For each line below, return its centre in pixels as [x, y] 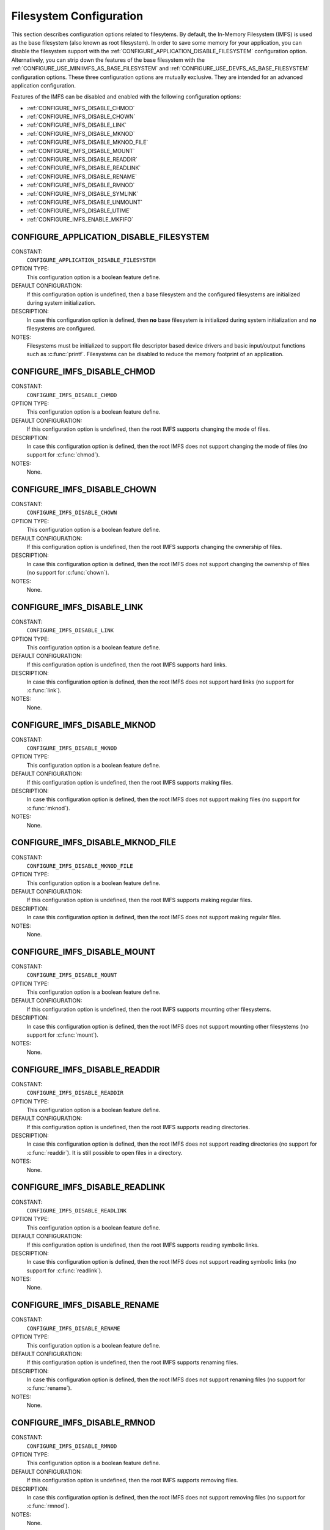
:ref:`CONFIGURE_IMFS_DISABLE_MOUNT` [81, 151]
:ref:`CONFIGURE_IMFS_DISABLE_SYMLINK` [82, 193]
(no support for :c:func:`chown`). [68, 573]
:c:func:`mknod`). [48, 808]
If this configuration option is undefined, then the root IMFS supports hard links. [127, 665]
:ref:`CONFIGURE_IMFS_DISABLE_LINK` [77, 125]
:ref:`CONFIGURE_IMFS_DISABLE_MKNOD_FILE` [87, 142]
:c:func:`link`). [44, 690]
